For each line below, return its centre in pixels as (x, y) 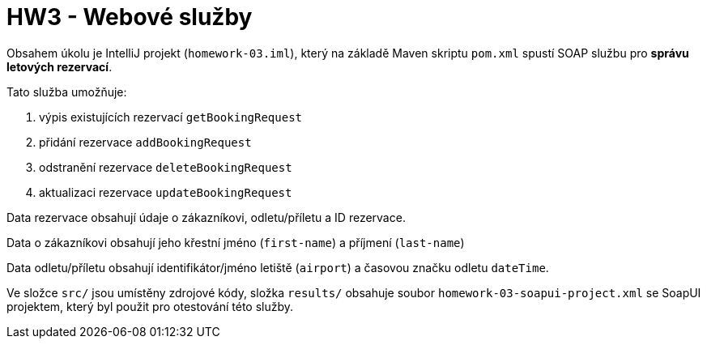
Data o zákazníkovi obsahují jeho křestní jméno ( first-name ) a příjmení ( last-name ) (236, 242)
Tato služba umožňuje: (67, 92)
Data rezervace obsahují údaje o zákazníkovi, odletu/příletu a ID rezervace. (206, 217)
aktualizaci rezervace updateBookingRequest (166, 192)
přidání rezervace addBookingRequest (145, 142)
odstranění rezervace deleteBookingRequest (166, 167)
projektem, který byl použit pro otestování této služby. (150, 306)
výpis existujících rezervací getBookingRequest (170, 117)
